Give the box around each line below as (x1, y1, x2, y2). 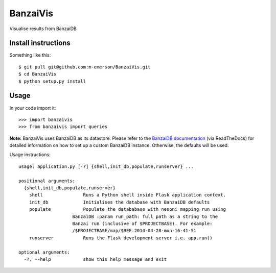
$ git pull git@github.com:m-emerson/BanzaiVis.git (18, 64, 151, 70)
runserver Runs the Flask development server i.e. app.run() (29, 235, 213, 241)
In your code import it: (9, 105, 56, 111)
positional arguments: (18, 178, 76, 184)
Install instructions (9, 39, 71, 47)
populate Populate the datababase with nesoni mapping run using (29, 207, 226, 212)
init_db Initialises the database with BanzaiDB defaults (29, 199, 210, 205)
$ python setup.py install (18, 78, 86, 84)
